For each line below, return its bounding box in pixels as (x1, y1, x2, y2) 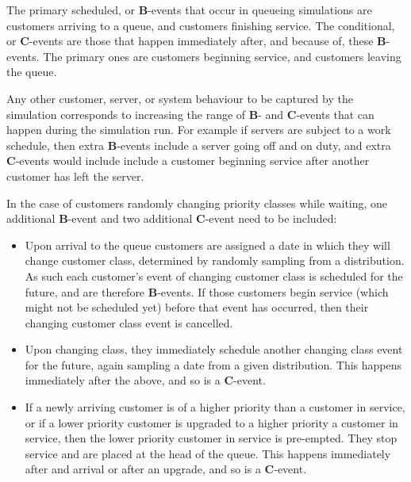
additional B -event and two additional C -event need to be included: (6, 210, 337, 227)
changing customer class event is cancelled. (25, 314, 233, 331)
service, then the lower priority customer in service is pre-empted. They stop (25, 430, 398, 446)
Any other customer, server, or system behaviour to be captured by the (6, 90, 353, 106)
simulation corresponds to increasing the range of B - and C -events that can (6, 105, 375, 122)
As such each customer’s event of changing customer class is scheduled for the (25, 267, 403, 284)
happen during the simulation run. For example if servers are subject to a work (6, 121, 391, 138)
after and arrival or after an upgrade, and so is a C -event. (25, 461, 307, 477)
